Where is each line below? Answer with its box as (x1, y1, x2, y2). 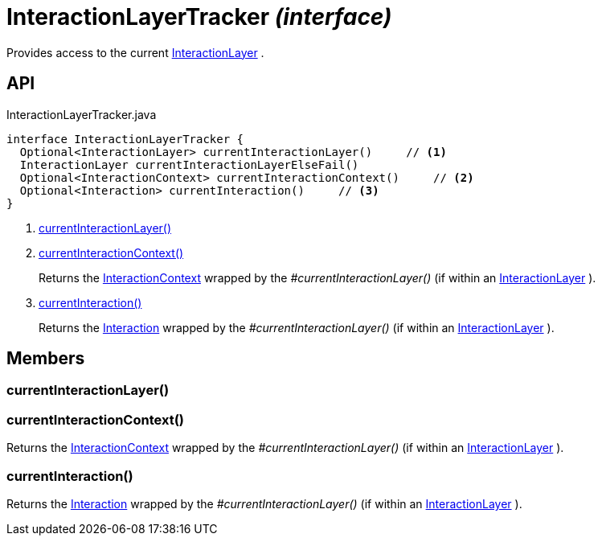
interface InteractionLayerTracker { (6, 132, 244, 146)
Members (6, 348, 85, 369)
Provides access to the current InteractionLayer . (6, 45, 264, 60)
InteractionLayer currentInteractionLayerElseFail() (19, 158, 359, 171)
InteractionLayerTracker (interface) (6, 3, 392, 31)
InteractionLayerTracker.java (6, 107, 157, 121)
